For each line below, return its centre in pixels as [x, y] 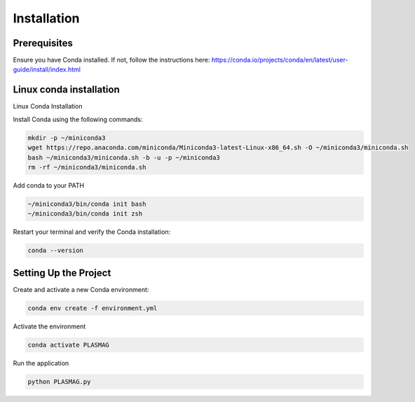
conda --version [56, 251]
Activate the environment [49, 326]
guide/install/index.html [47, 69]
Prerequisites [43, 43]
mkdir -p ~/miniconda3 [67, 138]
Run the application [41, 363]
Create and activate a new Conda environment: [81, 289]
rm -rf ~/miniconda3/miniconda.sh [87, 167]
